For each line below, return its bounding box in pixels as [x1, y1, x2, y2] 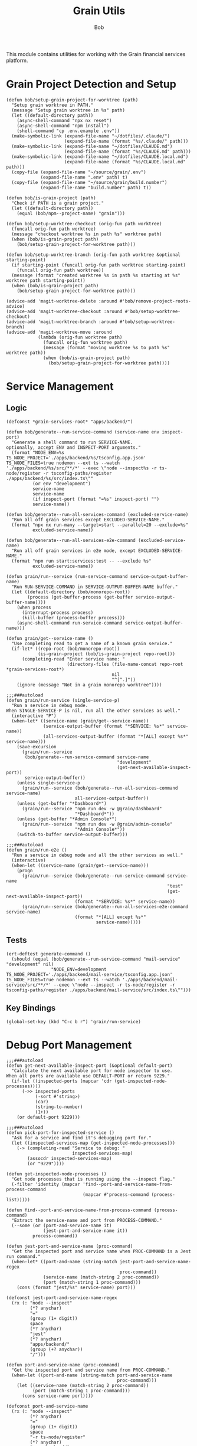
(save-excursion [17, 744, 57, 750]
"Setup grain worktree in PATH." [11, 102, 94, 108]
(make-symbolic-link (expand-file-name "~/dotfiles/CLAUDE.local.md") [11, 153, 189, 160]
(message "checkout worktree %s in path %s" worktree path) [11, 231, 162, 237]
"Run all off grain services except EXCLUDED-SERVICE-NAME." [11, 517, 165, 522]
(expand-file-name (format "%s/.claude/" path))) [64, 138, 189, 144]
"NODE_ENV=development [51, 966, 107, 972]
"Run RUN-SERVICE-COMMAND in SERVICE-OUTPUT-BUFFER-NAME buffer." [11, 584, 178, 590]
